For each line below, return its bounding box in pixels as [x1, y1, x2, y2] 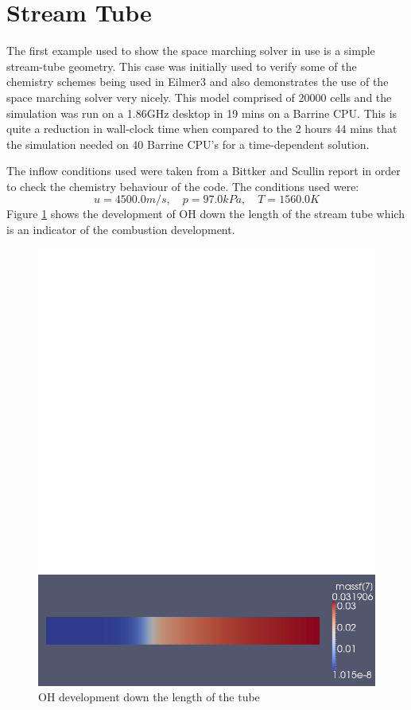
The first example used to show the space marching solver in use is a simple [6, 42, 375, 59]
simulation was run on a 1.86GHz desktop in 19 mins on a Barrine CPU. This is [6, 104, 397, 121]
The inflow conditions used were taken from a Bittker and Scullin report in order [6, 162, 401, 179]
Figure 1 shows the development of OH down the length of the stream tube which [6, 205, 405, 222]
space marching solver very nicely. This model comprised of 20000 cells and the [6, 88, 392, 105]
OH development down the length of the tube [38, 689, 260, 705]
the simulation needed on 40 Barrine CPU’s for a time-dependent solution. [6, 135, 370, 152]
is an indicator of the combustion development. [6, 221, 235, 238]
